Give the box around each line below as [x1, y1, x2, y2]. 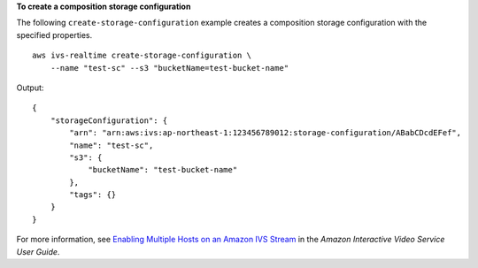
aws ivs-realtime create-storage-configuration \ [32, 50, 252, 61]
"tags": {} [69, 190, 117, 200]
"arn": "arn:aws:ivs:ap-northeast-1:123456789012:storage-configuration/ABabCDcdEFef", [69, 128, 462, 138]
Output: [16, 82, 44, 93]
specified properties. [16, 29, 93, 40]
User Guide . [16, 246, 60, 257]
